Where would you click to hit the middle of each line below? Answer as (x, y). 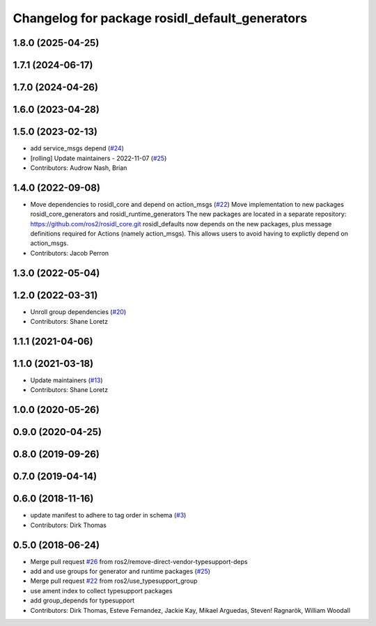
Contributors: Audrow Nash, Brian (79, 168)
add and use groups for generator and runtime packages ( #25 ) (120, 572)
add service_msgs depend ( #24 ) (77, 148)
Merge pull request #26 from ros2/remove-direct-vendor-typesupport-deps (139, 561)
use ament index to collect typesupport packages (102, 590)
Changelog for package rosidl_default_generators (160, 18)
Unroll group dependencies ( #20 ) (78, 312)
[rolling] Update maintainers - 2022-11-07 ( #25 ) (99, 158)
